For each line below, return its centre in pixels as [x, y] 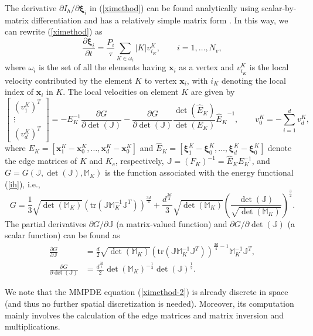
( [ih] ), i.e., [23, 184]
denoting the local [254, 80]
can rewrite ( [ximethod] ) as [54, 31]
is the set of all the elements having [103, 67]
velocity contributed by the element [69, 80]
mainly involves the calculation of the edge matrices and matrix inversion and [144, 315]
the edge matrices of [41, 161]
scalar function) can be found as [62, 235]
